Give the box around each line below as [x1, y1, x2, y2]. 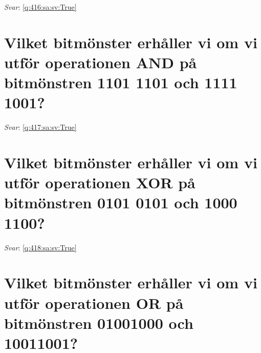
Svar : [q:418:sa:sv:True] [4, 242, 77, 252]
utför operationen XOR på [4, 172, 195, 193]
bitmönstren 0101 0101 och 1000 [4, 192, 237, 213]
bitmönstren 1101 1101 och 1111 [4, 72, 237, 93]
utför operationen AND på [4, 51, 197, 72]
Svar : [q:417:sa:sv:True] [4, 122, 77, 132]
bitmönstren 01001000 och [4, 312, 193, 333]
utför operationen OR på [4, 292, 184, 313]
